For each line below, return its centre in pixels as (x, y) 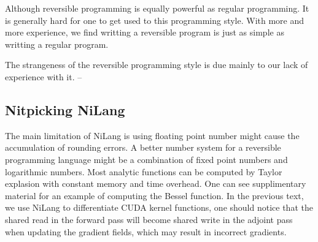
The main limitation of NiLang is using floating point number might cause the (152, 135)
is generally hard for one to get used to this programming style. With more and (155, 20)
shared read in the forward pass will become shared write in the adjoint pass (149, 219)
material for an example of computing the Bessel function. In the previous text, (154, 195)
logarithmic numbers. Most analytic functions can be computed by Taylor (144, 171)
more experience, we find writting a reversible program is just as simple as (145, 32)
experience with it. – (44, 76)
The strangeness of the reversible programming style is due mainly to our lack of (157, 65)
